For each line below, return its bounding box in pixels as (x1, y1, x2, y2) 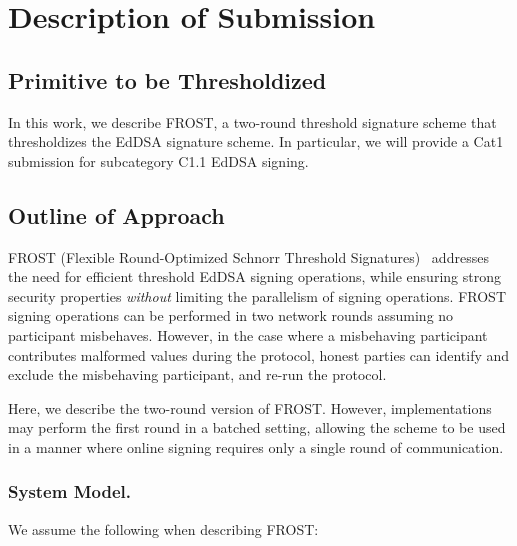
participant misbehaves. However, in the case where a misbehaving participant (8, 324, 488, 345)
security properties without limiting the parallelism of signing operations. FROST (8, 285, 507, 306)
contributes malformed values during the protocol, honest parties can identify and (8, 344, 510, 365)
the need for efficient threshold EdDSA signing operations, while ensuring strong (8, 266, 501, 287)
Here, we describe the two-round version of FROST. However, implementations (8, 397, 492, 418)
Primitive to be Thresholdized (8, 64, 327, 95)
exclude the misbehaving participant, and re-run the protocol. (8, 364, 387, 385)
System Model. (8, 479, 131, 504)
